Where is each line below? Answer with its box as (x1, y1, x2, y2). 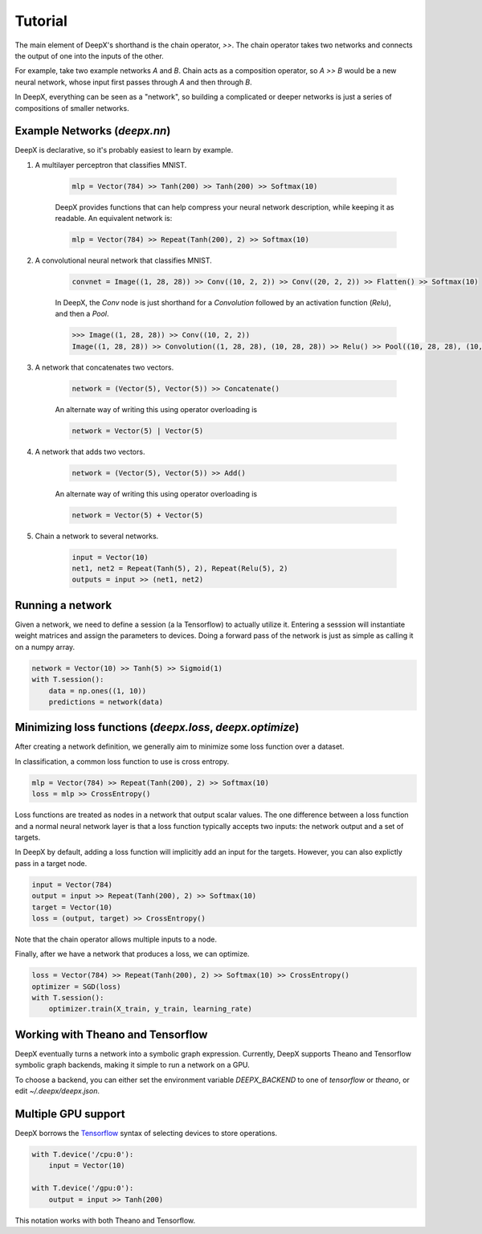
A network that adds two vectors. (35, 447, 145, 456)
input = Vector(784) (31, 880, 112, 889)
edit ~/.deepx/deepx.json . (14, 1086, 100, 1096)
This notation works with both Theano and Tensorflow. (14, 1216, 196, 1225)
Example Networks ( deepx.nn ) (14, 125, 171, 138)
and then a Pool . (55, 309, 109, 319)
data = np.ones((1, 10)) (48, 686, 147, 695)
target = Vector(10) (31, 902, 112, 912)
